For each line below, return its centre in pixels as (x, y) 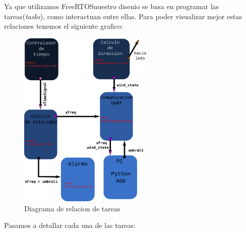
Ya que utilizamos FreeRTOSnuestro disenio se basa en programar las (112, 6)
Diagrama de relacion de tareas (72, 208)
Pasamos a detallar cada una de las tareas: (70, 225)
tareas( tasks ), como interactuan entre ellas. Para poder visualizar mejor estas (123, 16)
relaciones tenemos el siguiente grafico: (64, 26)
